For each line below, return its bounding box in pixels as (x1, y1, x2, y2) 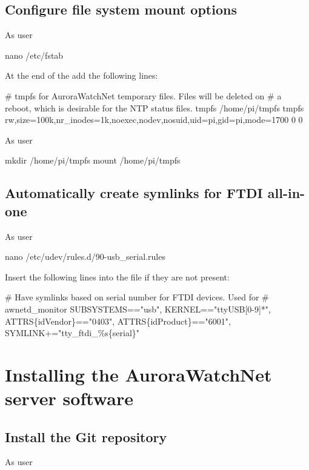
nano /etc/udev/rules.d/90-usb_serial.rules (5, 250, 165, 263)
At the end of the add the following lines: (5, 69, 158, 82)
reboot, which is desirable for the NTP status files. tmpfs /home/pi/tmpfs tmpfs (5, 101, 304, 114)
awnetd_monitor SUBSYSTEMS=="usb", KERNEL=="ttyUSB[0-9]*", (5, 302, 271, 315)
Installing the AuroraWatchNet (5, 362, 272, 386)
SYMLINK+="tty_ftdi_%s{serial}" (5, 326, 140, 339)
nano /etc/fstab (5, 48, 64, 61)
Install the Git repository (5, 427, 167, 446)
